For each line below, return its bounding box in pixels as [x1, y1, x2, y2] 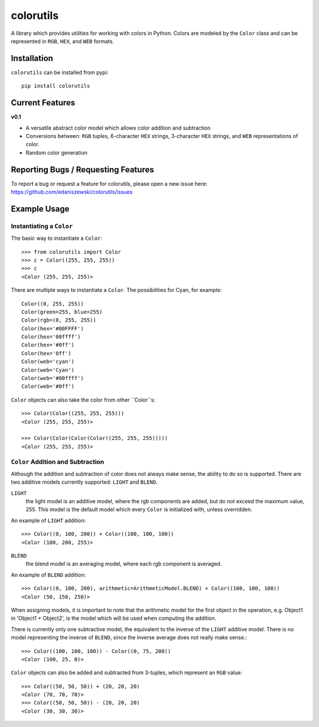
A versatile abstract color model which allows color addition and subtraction [25, 124, 211, 131]
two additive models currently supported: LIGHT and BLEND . [11, 478, 158, 485]
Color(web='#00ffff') [21, 375, 84, 382]
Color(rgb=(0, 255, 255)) [21, 317, 97, 324]
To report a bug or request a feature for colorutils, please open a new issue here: [11, 180, 208, 187]
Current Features [11, 98, 76, 108]
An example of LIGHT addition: [11, 517, 86, 524]
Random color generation [25, 149, 88, 156]
